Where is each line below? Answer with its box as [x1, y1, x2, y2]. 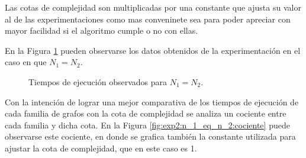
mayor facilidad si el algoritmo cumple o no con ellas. [5, 24, 198, 37]
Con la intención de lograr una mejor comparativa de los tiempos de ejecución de [5, 95, 299, 108]
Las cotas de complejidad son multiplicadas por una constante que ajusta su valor [5, 1, 301, 13]
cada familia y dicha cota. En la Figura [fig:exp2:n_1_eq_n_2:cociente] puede [5, 118, 290, 131]
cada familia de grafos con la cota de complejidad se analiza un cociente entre [5, 107, 286, 120]
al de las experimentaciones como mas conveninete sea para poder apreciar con [5, 12, 291, 25]
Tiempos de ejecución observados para [28, 75, 168, 88]
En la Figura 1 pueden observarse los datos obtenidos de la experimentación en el [5, 44, 301, 56]
